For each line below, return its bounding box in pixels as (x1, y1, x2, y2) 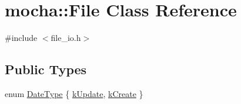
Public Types (5, 60, 87, 78)
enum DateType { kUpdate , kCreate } (5, 87, 143, 99)
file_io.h (51, 32, 81, 44)
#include (5, 32, 38, 44)
